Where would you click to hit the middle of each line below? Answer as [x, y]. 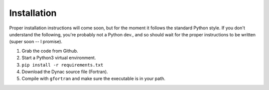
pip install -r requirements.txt [63, 65]
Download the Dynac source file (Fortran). [65, 72]
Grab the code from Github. [50, 51]
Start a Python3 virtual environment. [59, 58]
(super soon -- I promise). [36, 42]
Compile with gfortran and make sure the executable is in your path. [93, 79]
